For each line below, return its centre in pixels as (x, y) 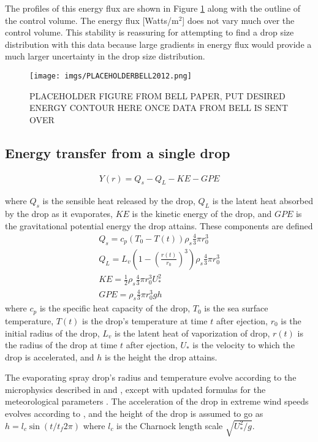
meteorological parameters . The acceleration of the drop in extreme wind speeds (157, 401)
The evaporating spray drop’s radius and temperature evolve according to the (151, 377)
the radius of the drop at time (61, 345)
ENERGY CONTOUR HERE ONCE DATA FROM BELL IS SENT (159, 108)
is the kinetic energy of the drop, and (202, 214)
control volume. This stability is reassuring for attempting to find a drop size (150, 32)
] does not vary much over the (238, 20)
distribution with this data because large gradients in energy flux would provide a (158, 44)
